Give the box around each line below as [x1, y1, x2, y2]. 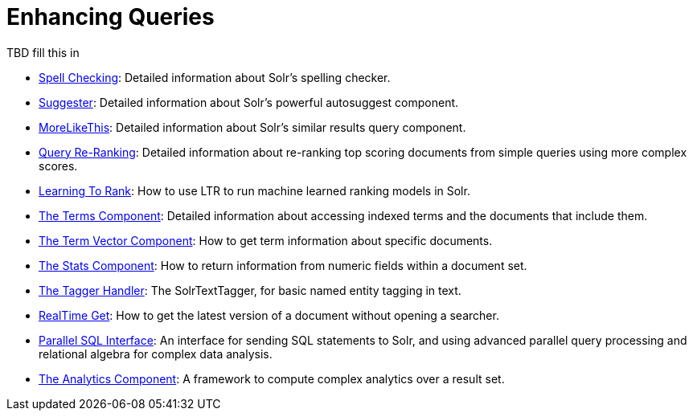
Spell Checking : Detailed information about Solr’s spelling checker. [39, 70, 391, 84]
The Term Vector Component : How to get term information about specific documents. [39, 233, 493, 247]
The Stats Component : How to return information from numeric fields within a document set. [39, 258, 527, 272]
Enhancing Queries [6, 3, 215, 31]
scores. [39, 158, 78, 173]
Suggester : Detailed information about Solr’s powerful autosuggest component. [39, 95, 459, 109]
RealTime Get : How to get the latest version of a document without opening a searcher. [39, 308, 499, 322]
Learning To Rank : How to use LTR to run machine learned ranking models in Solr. [39, 183, 470, 198]
